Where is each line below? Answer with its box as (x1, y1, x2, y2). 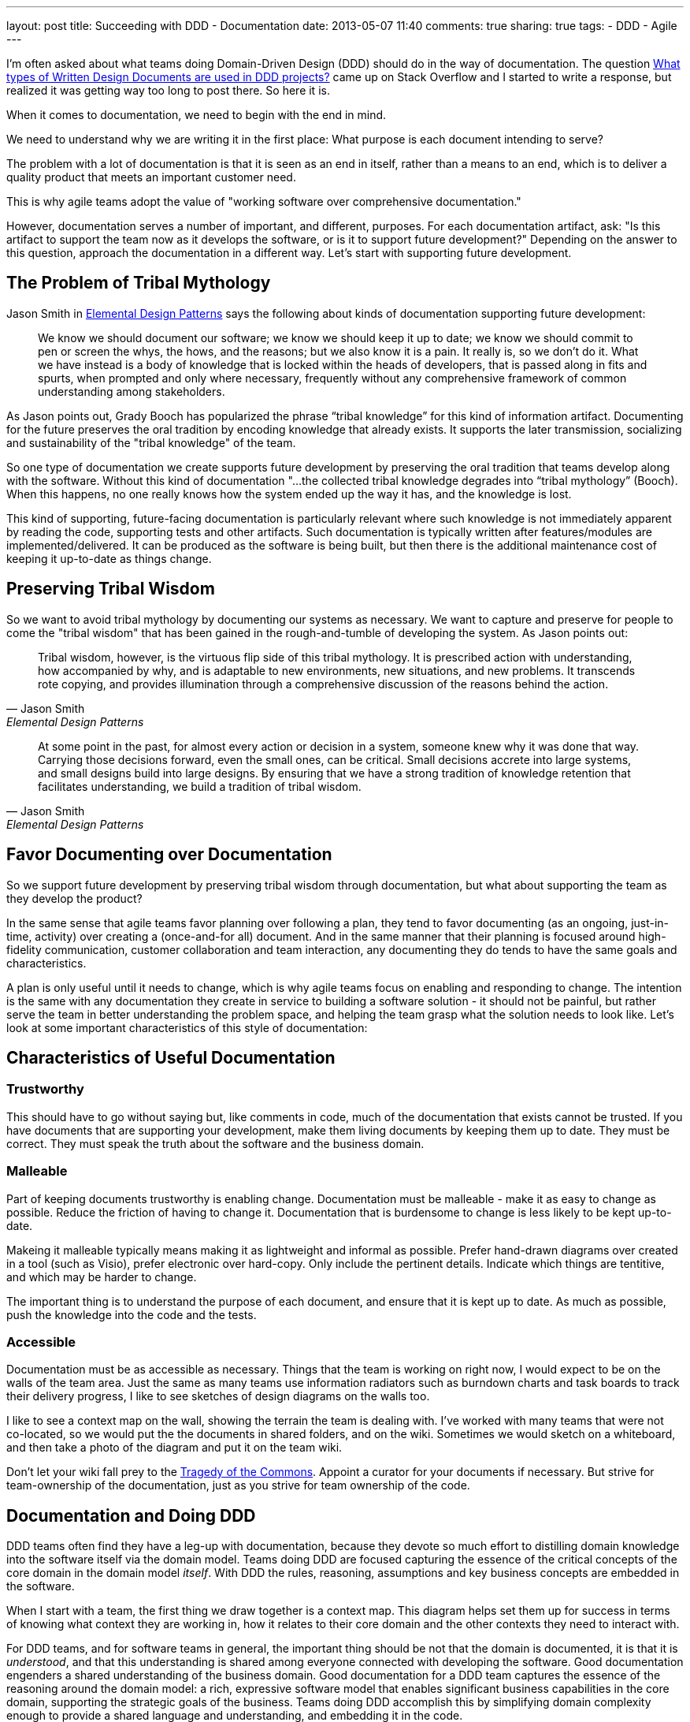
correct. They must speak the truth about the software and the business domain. (6, 1136, 425, 1150)
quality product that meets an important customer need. (6, 170, 296, 184)
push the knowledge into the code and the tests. (6, 1307, 257, 1321)
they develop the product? (6, 891, 143, 905)
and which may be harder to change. (6, 1269, 197, 1284)
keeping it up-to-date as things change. (6, 551, 212, 565)
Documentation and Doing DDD (6, 1505, 256, 1526)
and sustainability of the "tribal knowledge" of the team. (6, 435, 296, 449)
